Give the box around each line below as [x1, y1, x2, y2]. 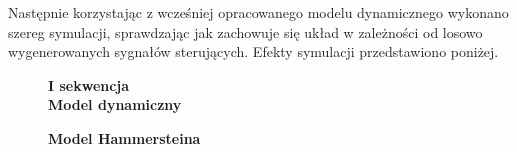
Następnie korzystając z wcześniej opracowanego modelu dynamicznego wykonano [8, 2, 509, 22]
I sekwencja [48, 74, 130, 95]
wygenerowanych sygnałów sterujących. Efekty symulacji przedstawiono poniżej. [8, 41, 499, 62]
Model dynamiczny [48, 94, 182, 115]
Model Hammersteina [48, 127, 201, 148]
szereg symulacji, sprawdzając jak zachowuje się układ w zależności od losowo [8, 21, 483, 42]
